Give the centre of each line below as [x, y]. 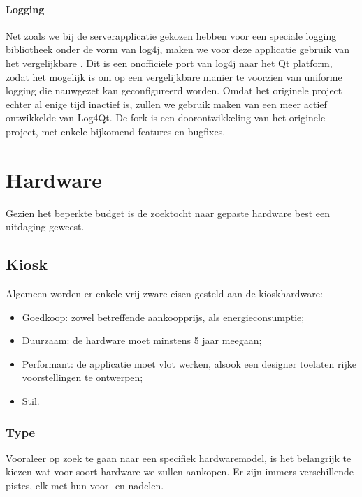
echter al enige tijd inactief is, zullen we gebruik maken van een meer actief [166, 104]
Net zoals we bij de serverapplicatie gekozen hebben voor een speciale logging [171, 35]
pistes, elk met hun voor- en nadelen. [85, 485]
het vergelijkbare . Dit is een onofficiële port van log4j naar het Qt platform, [169, 62]
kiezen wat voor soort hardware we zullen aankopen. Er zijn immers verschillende [180, 472]
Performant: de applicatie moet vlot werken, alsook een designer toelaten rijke [189, 363]
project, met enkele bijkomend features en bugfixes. [116, 131]
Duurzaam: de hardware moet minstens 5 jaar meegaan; [142, 340]
